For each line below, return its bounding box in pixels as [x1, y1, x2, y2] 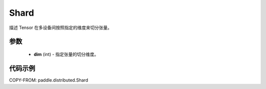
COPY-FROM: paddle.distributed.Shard [9, 77, 89, 83]
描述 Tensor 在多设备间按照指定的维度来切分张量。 [9, 25, 112, 30]
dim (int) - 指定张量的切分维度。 [33, 51, 99, 57]
